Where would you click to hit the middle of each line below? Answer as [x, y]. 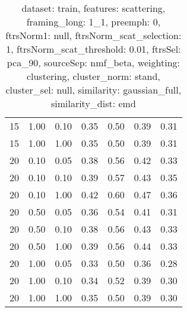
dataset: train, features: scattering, [93, 8]
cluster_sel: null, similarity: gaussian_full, [93, 90]
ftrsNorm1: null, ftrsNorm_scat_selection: [93, 35]
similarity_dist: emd [93, 103]
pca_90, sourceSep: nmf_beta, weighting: [93, 62]
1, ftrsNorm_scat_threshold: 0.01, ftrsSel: [93, 49]
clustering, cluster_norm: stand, [93, 76]
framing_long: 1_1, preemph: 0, [93, 22]
